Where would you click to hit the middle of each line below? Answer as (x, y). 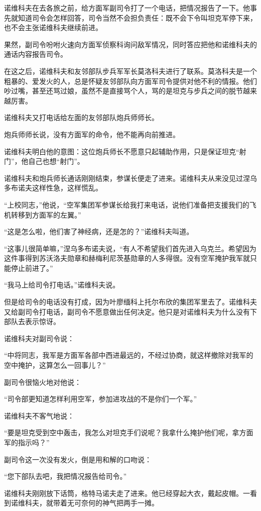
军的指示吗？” (27, 442)
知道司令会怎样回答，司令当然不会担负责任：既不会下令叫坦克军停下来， (137, 17)
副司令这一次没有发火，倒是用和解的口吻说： (78, 459)
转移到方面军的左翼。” (46, 214)
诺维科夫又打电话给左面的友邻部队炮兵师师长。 (81, 117)
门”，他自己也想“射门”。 (44, 161)
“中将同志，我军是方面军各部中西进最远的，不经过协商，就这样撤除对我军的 (129, 355)
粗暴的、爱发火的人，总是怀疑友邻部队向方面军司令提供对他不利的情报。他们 (130, 81)
